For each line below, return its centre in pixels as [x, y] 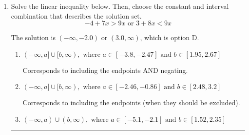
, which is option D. [170, 37]
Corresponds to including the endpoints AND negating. [105, 70]
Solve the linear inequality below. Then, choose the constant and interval [120, 6]
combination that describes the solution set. [76, 15]
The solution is [33, 37]
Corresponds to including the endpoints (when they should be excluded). [131, 102]
